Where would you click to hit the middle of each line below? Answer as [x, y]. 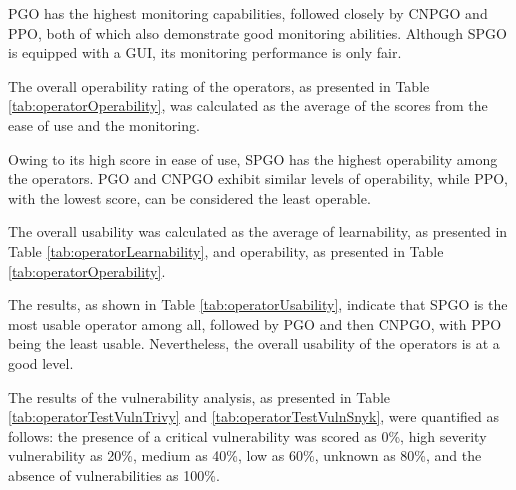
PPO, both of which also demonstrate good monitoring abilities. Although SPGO [257, 32]
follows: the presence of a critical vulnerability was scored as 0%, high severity [247, 435]
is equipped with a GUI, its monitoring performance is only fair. [205, 52]
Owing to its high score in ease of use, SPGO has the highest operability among [253, 158]
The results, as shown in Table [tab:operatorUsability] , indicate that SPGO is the [258, 304]
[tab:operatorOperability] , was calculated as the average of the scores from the [248, 105]
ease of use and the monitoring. [104, 124]
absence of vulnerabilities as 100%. [114, 474]
